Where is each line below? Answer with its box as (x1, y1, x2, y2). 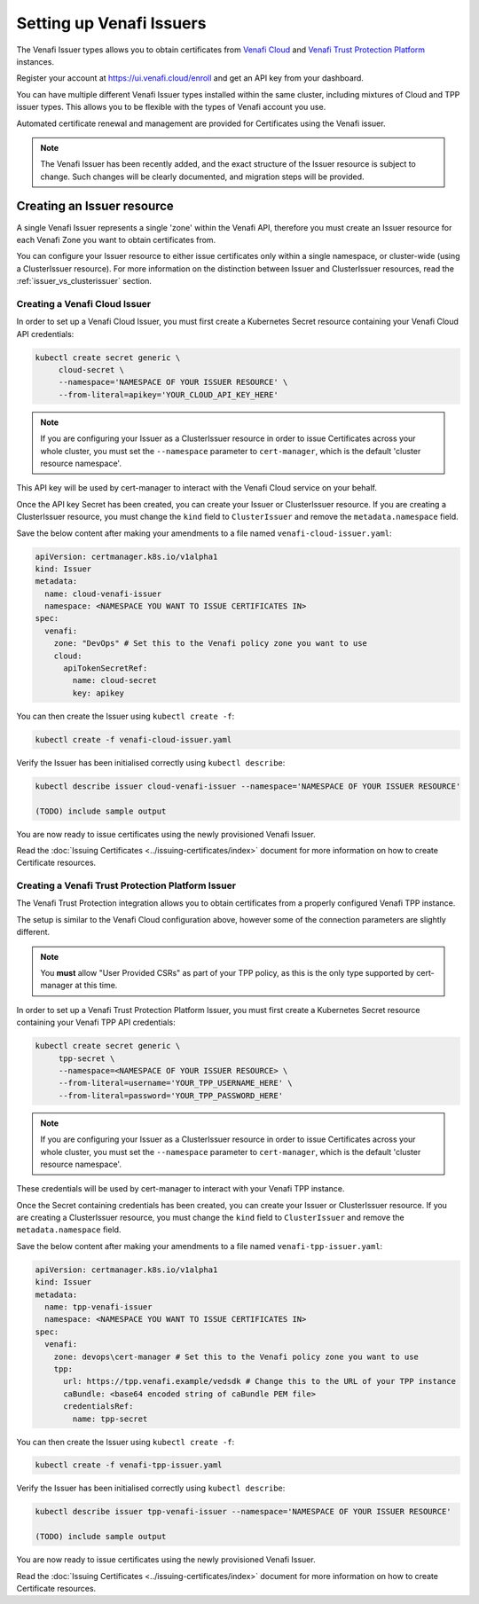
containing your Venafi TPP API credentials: (16, 1017, 177, 1028)
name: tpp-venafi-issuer (44, 1302, 153, 1312)
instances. (16, 56, 55, 67)
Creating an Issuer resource (16, 199, 175, 214)
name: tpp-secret (72, 1413, 148, 1424)
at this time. (75, 980, 118, 991)
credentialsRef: (63, 1402, 134, 1411)
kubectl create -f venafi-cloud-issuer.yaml (35, 735, 232, 744)
